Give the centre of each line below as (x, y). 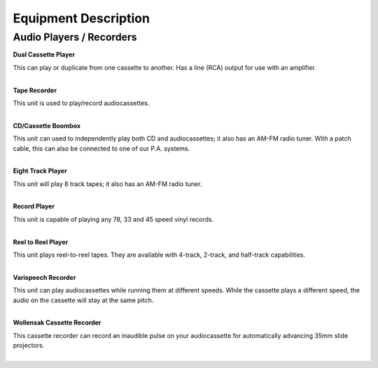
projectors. (29, 346)
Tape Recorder (35, 90)
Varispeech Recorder (44, 277)
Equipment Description (82, 18)
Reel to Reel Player (41, 242)
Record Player (34, 206)
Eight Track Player (40, 171)
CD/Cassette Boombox (47, 125)
